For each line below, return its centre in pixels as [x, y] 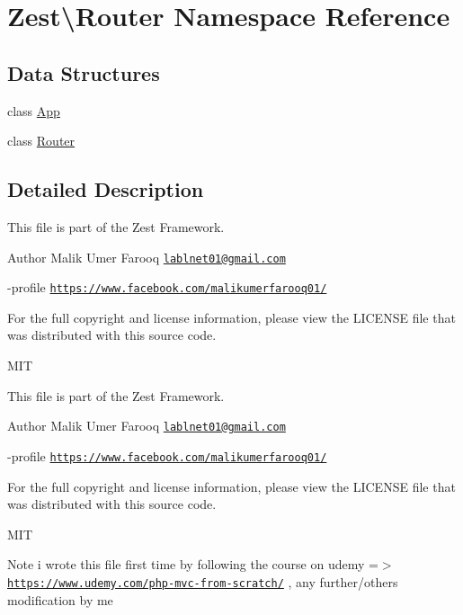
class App [34, 110]
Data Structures [84, 72]
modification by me [60, 599]
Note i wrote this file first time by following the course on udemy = [193, 564]
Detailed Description [106, 189]
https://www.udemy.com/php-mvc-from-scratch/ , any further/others [203, 581]
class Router [41, 141]
